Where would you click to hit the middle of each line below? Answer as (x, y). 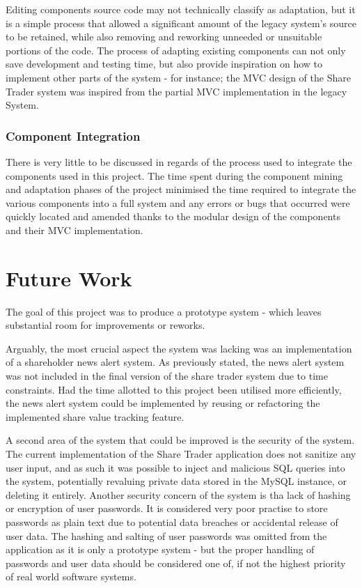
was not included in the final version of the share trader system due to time (167, 376)
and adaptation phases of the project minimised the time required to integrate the (181, 189)
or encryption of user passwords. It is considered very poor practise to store (167, 508)
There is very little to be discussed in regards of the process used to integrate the (179, 161)
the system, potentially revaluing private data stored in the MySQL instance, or (176, 481)
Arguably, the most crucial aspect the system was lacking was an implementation (179, 348)
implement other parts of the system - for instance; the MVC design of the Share (178, 77)
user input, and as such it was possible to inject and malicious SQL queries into (175, 467)
